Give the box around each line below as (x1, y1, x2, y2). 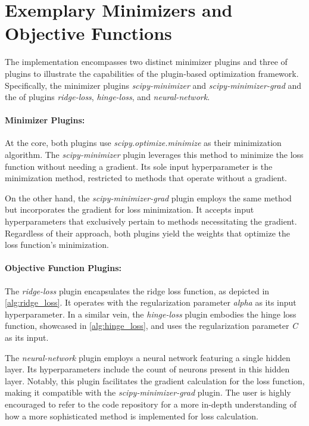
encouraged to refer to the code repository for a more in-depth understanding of (5, 397, 296, 410)
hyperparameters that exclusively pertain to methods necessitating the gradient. (5, 215, 297, 228)
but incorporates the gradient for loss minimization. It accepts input (5, 203, 254, 216)
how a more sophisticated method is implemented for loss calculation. (5, 409, 258, 422)
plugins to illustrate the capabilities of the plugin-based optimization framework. (5, 67, 299, 79)
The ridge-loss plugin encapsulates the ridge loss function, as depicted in (5, 284, 270, 297)
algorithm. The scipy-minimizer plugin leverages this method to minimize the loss (5, 148, 304, 161)
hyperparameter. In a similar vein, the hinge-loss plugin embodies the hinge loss (5, 307, 296, 320)
